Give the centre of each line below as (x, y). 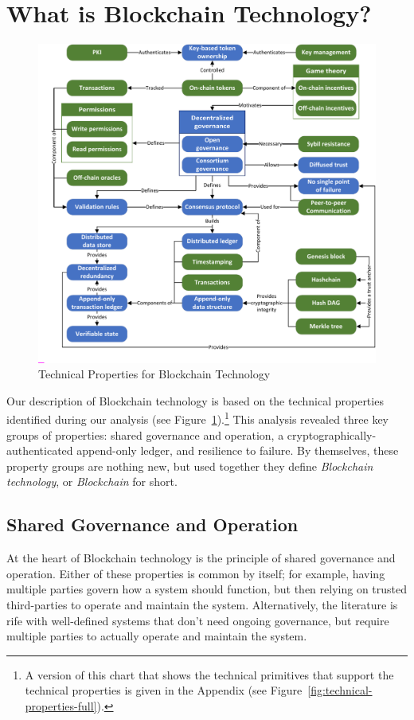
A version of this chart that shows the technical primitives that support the (209, 674)
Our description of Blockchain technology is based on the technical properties (195, 400)
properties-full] (61, 705)
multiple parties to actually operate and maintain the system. (157, 636)
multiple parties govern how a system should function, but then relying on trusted (207, 589)
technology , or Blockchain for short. (92, 481)
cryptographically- (332, 434)
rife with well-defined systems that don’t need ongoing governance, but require (198, 620)
